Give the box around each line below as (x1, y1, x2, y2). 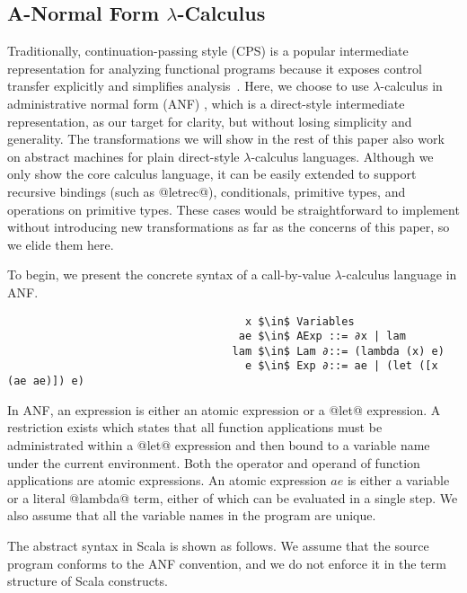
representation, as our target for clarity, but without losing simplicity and (7, 111, 412, 130)
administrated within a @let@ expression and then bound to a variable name (7, 435, 430, 454)
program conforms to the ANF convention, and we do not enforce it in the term (7, 553, 446, 572)
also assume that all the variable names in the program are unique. (7, 506, 376, 525)
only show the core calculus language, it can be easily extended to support (7, 164, 417, 183)
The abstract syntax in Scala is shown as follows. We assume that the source (7, 535, 429, 554)
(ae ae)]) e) (7, 375, 84, 388)
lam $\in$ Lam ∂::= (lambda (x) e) (232, 344, 445, 358)
